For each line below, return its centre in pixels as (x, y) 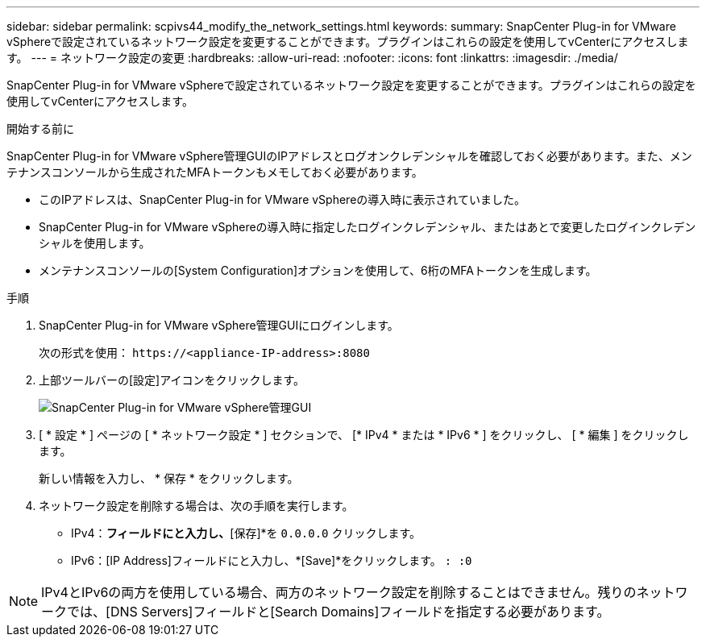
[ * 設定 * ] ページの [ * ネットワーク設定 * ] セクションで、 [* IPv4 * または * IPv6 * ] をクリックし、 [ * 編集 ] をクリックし (364, 435)
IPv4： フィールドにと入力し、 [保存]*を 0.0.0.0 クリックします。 (246, 533)
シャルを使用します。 (95, 243)
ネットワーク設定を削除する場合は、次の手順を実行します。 (196, 506)
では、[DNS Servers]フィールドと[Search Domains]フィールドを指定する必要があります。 (338, 612)
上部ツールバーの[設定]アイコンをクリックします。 (172, 380)
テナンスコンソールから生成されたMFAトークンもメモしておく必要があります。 (215, 172)
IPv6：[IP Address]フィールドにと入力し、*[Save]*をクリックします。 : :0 (272, 560)
